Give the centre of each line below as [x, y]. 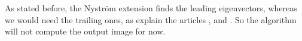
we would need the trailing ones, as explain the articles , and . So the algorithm [151, 19]
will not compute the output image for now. [85, 31]
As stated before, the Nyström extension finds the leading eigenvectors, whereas [151, 8]
